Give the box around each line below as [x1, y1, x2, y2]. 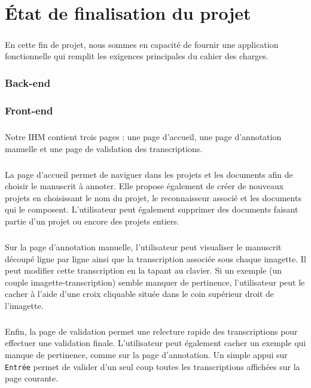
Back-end [5, 75, 51, 90]
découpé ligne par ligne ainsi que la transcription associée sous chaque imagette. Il [5, 252, 306, 265]
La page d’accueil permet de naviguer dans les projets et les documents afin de [5, 168, 293, 180]
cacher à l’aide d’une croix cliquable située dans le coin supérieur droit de [5, 287, 274, 300]
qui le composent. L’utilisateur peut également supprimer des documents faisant [5, 203, 298, 216]
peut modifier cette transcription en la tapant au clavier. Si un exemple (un [5, 264, 282, 277]
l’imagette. [5, 299, 44, 311]
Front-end [5, 102, 53, 117]
